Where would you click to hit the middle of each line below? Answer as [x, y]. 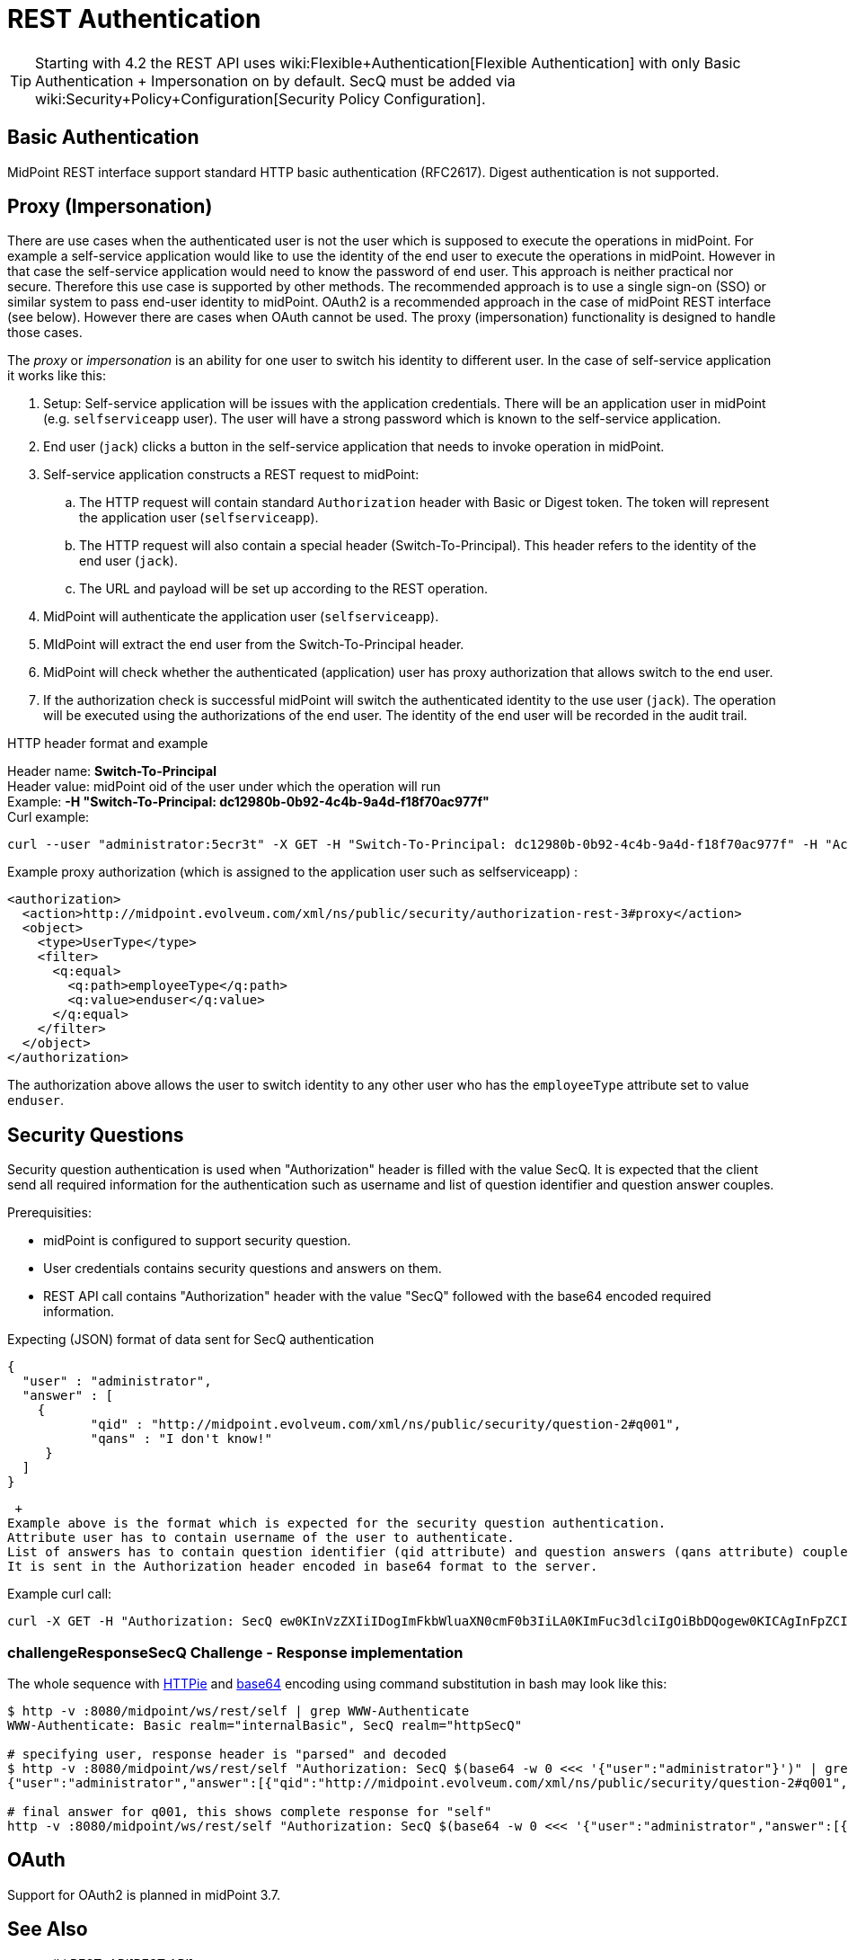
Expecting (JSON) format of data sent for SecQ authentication [191, 1340]
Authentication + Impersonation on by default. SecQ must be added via [275, 80]
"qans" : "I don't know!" [181, 1439]
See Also [48, 1929]
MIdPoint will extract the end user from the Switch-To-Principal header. [254, 645]
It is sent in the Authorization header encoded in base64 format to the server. [303, 1567]
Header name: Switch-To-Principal [112, 771]
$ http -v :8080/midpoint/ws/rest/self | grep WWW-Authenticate [238, 1711]
